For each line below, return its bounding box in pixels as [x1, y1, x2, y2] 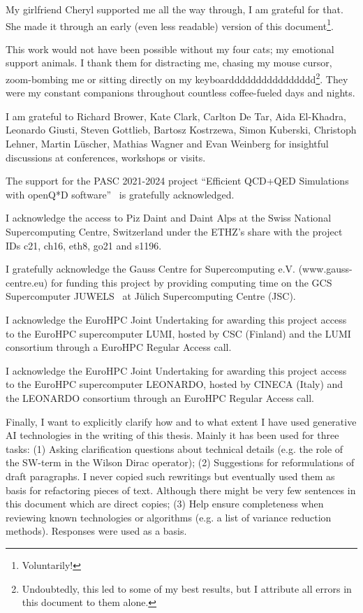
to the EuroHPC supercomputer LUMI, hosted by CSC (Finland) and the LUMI [6, 326, 351, 340]
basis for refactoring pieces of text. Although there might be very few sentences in [6, 482, 356, 497]
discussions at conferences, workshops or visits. [6, 150, 206, 164]
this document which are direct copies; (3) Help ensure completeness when [6, 496, 324, 511]
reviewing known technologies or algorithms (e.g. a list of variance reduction [6, 510, 332, 524]
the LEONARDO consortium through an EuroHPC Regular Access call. [6, 390, 314, 405]
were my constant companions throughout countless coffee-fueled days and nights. [6, 85, 355, 100]
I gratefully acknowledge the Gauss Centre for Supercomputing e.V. [6, 261, 295, 276]
